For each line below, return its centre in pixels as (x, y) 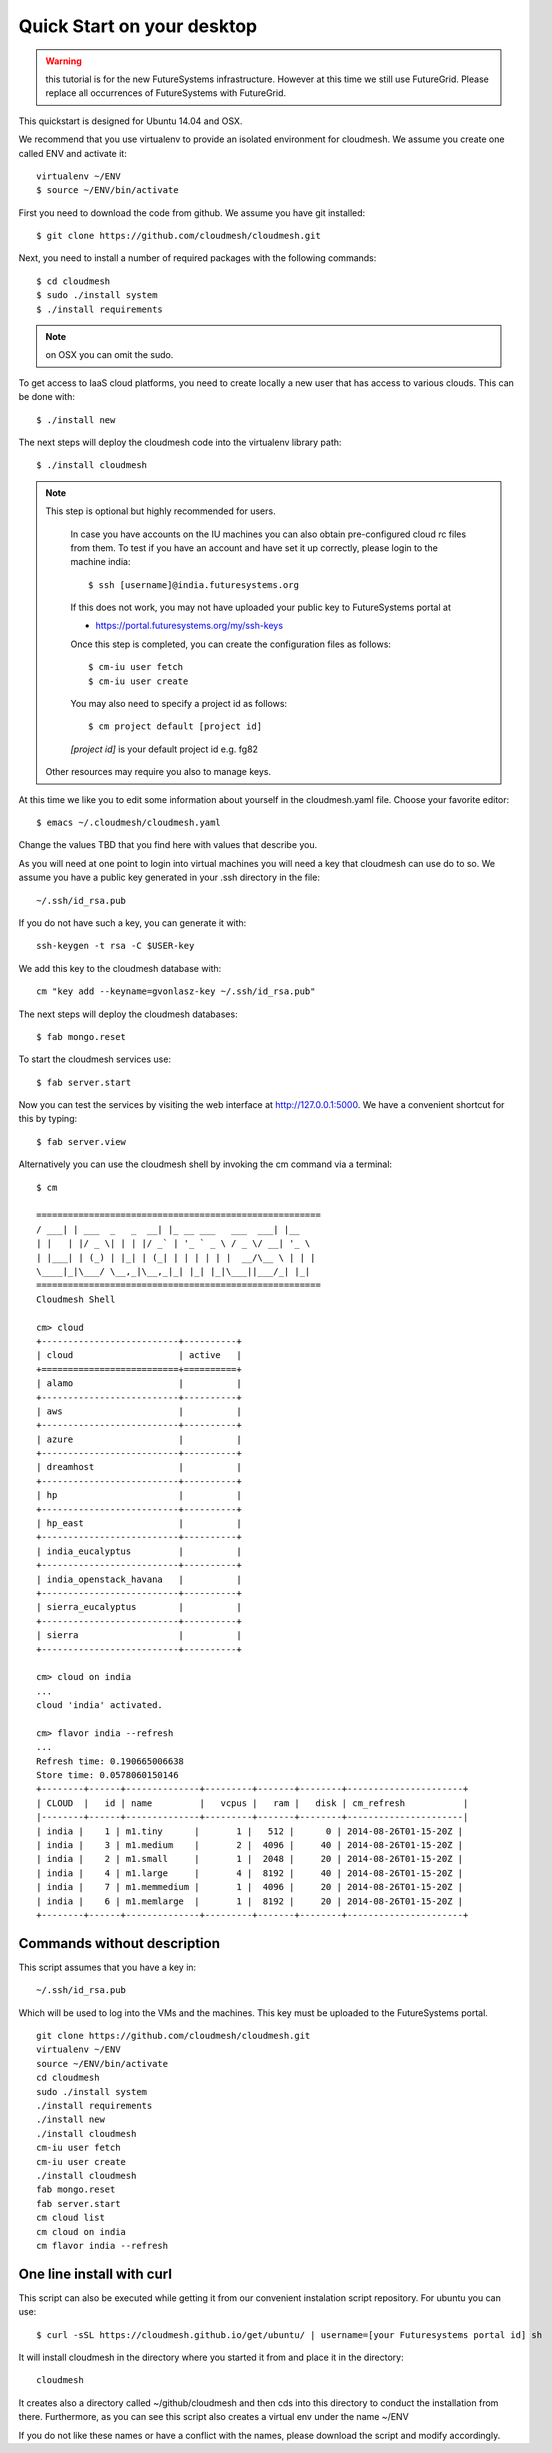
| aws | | (139, 1411)
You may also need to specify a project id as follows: (179, 704)
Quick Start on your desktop (138, 26)
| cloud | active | (139, 1355)
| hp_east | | (139, 1523)
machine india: (100, 562)
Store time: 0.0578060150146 (107, 1775)
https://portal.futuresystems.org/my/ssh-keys (189, 626)
